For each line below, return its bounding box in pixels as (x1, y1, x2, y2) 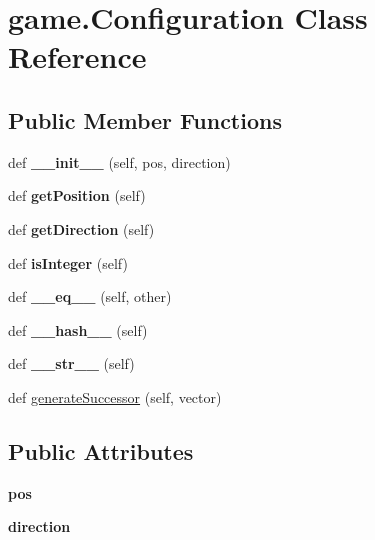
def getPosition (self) (8, 185, 146, 206)
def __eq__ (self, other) (8, 286, 172, 307)
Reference (8, 36, 147, 77)
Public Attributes (8, 435, 194, 466)
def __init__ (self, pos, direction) (8, 151, 231, 172)
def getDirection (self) (8, 218, 155, 239)
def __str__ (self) (8, 353, 135, 374)
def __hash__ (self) (8, 319, 148, 340)
